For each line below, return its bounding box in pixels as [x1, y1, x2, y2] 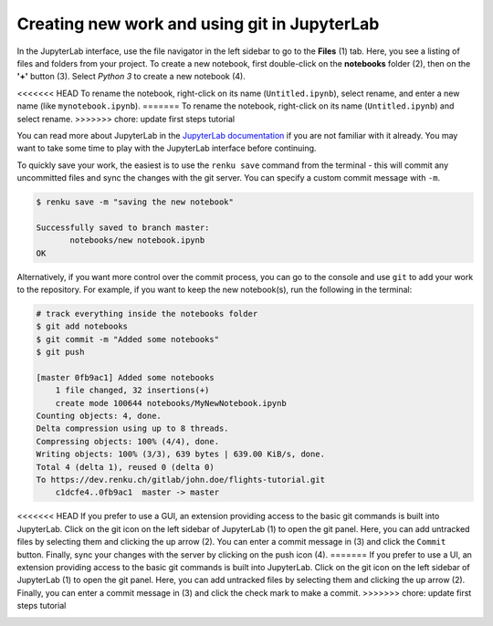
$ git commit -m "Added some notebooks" [36, 334, 219, 344]
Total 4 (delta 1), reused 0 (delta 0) [36, 462, 215, 472]
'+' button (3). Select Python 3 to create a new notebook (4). [16, 71, 246, 82]
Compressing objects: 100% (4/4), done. [36, 436, 219, 446]
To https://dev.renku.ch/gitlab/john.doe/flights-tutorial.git [36, 475, 326, 485]
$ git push [36, 347, 85, 358]
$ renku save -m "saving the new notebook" [36, 197, 235, 207]
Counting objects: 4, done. [36, 411, 162, 422]
